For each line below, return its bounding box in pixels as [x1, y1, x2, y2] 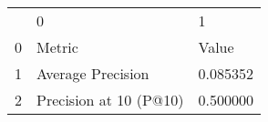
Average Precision [36, 63, 149, 84]
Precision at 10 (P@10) [36, 89, 184, 110]
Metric [36, 36, 78, 57]
